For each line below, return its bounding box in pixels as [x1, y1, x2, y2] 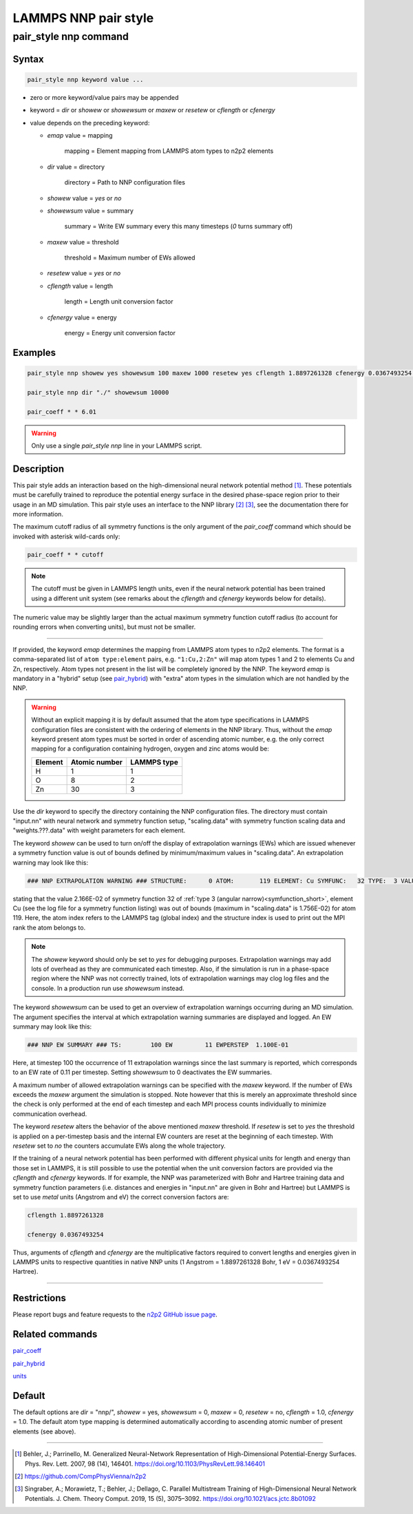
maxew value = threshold [47, 238, 120, 246]
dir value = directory [47, 162, 105, 171]
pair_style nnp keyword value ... [27, 76, 144, 83]
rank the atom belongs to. [12, 923, 86, 932]
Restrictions [12, 1292, 67, 1304]
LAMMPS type [130, 757, 178, 767]
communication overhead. [12, 1109, 87, 1118]
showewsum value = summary [47, 207, 134, 215]
